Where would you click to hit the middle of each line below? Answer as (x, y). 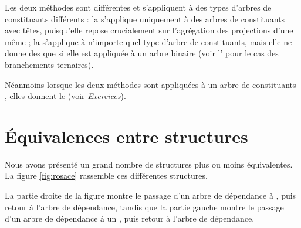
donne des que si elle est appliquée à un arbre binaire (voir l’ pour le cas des (142, 53)
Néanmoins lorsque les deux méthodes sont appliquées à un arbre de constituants (150, 84)
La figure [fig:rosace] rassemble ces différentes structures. (106, 176)
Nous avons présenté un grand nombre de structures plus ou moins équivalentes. (149, 164)
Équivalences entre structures (126, 136)
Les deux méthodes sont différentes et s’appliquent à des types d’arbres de (138, 7)
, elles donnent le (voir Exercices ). (65, 96)
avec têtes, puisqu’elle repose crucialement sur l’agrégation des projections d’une (149, 30)
